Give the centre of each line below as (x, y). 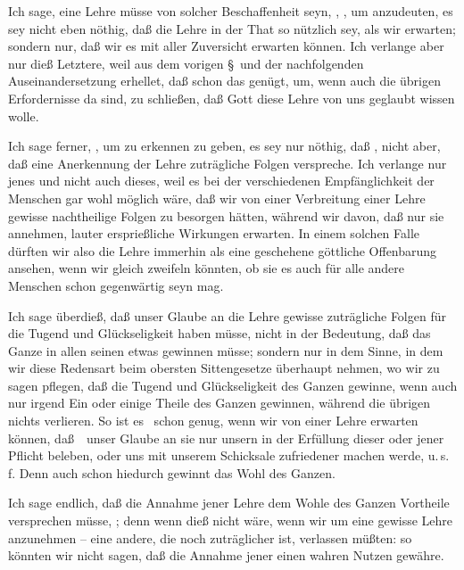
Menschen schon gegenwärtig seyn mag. (116, 285)
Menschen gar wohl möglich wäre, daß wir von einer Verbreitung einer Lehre (217, 198)
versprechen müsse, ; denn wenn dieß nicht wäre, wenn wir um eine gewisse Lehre (231, 520)
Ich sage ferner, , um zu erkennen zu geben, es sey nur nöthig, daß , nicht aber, (224, 146)
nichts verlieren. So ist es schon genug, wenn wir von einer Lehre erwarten (213, 421)
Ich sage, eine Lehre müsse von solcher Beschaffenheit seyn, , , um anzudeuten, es (231, 11)
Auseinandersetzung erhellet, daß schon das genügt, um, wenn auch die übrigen (224, 81)
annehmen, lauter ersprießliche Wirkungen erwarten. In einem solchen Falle (214, 233)
